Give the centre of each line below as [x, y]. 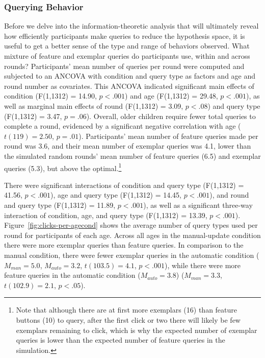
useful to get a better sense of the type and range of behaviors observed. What [127, 46]
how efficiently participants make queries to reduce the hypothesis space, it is [125, 35]
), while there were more [202, 265]
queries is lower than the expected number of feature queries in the [121, 340]
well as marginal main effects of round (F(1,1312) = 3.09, [94, 105]
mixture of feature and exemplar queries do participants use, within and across [127, 56]
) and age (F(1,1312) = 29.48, [171, 96]
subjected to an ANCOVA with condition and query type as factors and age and [130, 76]
